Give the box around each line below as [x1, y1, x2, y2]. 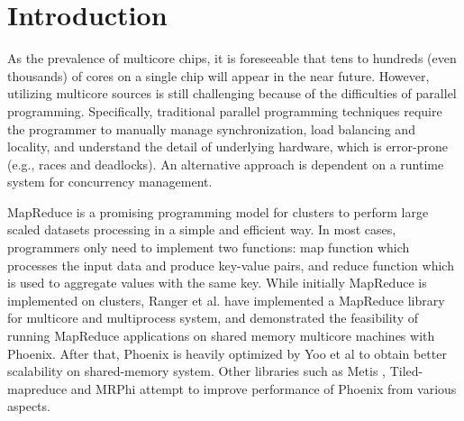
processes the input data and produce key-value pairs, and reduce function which [7, 255, 454, 274]
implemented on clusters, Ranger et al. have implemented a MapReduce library [7, 290, 445, 309]
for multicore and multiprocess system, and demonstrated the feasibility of [7, 308, 419, 327]
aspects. [7, 397, 50, 416]
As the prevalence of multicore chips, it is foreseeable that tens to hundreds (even [7, 49, 457, 68]
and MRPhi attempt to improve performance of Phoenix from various [70, 379, 457, 398]
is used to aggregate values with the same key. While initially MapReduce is [7, 273, 427, 292]
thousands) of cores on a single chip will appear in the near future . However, [7, 66, 430, 85]
